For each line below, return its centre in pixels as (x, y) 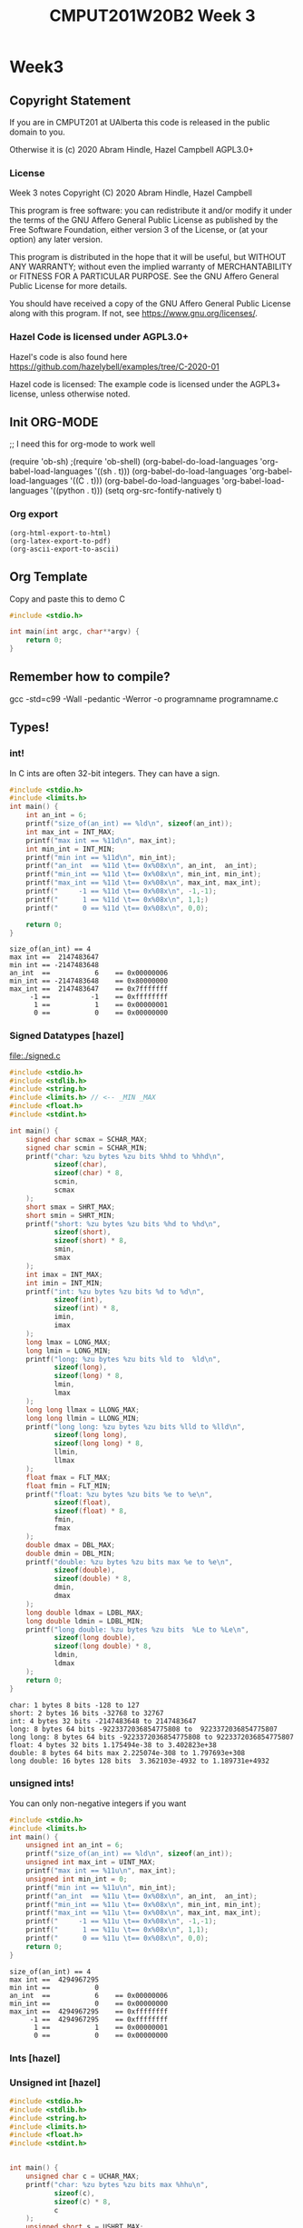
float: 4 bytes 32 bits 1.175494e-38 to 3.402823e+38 (113, 1745)
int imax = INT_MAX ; (64, 1274)
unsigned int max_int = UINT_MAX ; (91, 1863)
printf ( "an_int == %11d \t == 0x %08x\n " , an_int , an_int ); (142, 866)
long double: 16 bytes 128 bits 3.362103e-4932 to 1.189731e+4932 (140, 1761)
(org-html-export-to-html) (60, 533)
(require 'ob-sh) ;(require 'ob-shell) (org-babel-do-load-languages (134, 462)
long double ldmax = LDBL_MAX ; (85, 1613)
